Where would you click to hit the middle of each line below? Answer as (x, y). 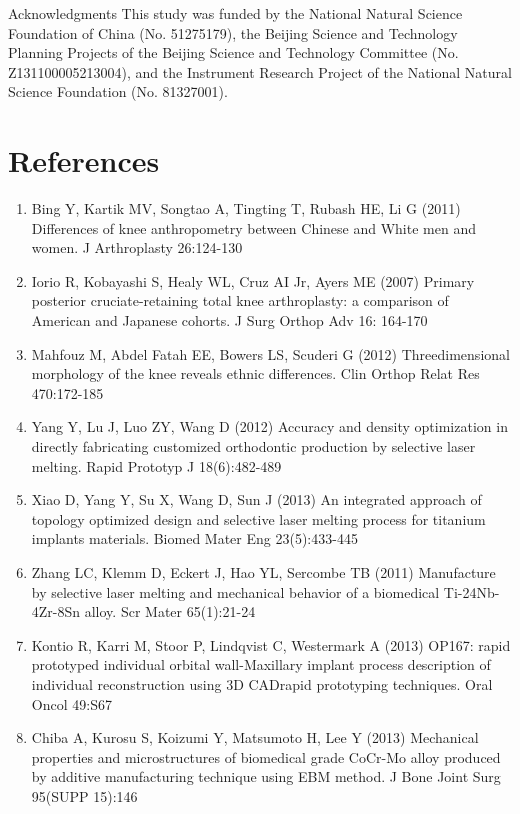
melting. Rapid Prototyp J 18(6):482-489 (156, 465)
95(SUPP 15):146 (84, 795)
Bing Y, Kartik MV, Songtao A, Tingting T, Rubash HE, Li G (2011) (246, 208)
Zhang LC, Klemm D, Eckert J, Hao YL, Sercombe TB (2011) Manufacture (263, 572)
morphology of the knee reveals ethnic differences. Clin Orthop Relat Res (255, 373)
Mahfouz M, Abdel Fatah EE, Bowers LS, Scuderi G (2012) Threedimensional (270, 353)
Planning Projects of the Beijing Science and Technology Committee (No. (233, 52)
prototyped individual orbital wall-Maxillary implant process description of (261, 664)
